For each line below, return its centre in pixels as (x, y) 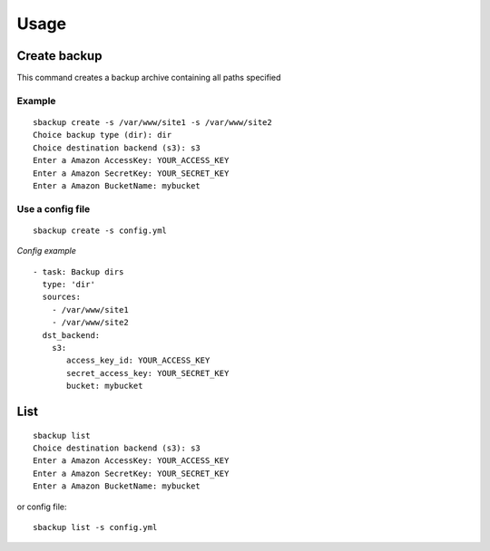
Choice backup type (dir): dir (103, 135)
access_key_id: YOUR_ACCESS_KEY (138, 361)
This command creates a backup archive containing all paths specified (149, 78)
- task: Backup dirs (78, 271)
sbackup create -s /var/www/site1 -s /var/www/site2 (152, 123)
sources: (62, 297)
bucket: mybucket (105, 386)
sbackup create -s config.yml (100, 230)
